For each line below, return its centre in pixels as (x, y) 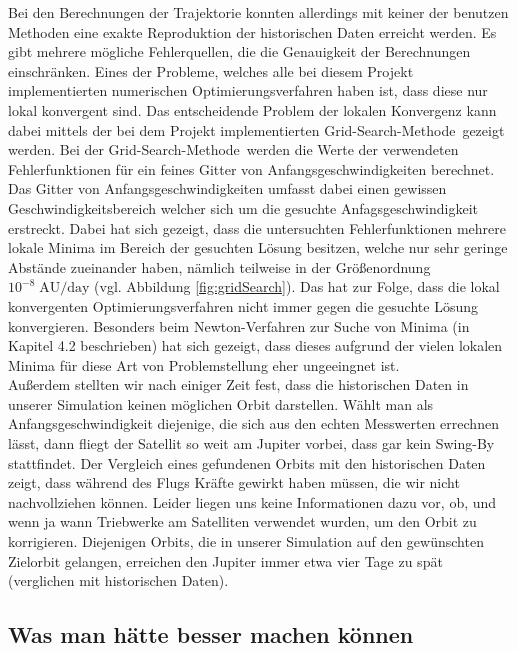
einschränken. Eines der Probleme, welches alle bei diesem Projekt (211, 70)
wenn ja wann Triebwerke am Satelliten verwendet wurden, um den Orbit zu (242, 521)
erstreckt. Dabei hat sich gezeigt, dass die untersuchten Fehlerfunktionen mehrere (257, 227)
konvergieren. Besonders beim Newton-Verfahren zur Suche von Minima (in (239, 325)
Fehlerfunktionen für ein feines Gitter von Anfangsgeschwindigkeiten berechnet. (251, 168)
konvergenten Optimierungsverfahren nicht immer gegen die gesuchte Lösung (243, 305)
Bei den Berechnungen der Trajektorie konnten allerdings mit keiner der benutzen (258, 12)
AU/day (64, 288)
